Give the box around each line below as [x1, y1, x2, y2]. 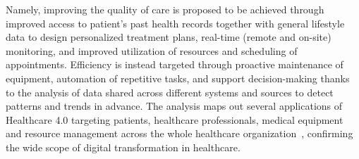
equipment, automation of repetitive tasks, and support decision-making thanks [6, 70, 350, 85]
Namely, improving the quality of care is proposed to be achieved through [6, 2, 324, 16]
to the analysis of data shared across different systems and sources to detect [6, 84, 334, 99]
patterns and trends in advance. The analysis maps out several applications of [6, 98, 343, 113]
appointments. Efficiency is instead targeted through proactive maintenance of [6, 57, 343, 72]
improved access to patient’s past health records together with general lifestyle [6, 15, 345, 30]
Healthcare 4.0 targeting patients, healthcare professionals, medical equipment [6, 112, 343, 127]
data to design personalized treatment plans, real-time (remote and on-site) [6, 30, 331, 44]
